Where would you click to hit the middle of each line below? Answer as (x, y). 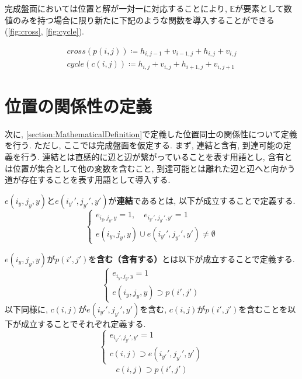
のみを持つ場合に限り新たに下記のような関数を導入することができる (143, 20)
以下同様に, (26, 309)
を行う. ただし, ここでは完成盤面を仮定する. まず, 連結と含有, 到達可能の (144, 145)
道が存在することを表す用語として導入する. (88, 180)
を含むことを (263, 309)
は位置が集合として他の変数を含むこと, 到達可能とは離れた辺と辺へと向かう (150, 168)
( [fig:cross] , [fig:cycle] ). (44, 31)
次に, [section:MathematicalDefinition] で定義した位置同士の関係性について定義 (151, 133)
